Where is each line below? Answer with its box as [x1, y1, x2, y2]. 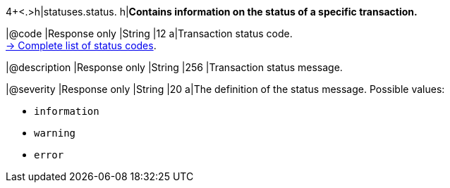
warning [34, 127, 76, 139]
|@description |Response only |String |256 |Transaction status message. [6, 61, 343, 73]
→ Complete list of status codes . [6, 39, 157, 51]
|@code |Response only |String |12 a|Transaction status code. [6, 27, 293, 39]
